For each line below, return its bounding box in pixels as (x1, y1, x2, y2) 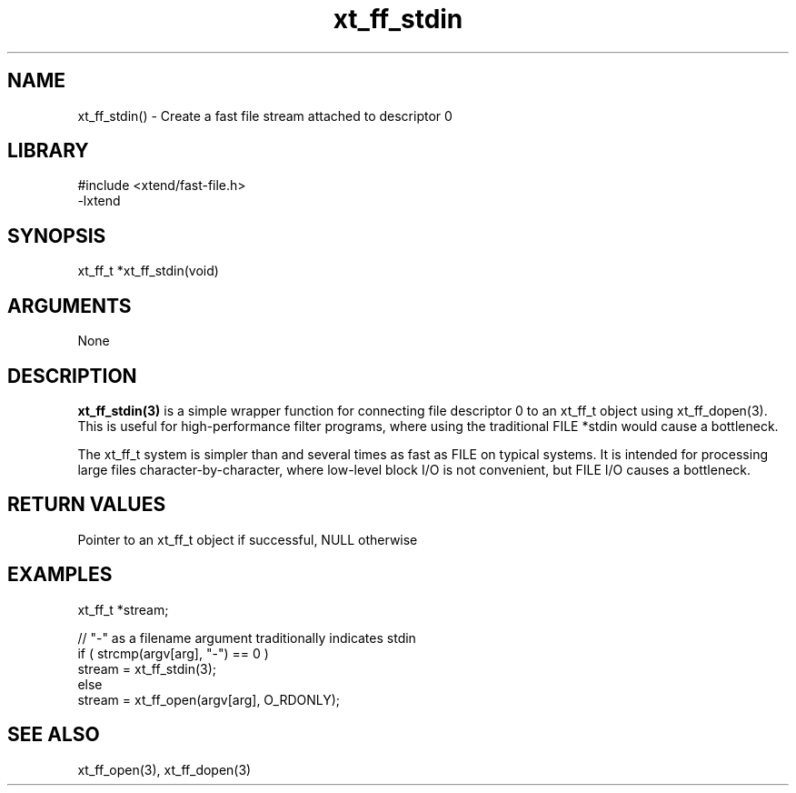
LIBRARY (7, 139, 89, 163)
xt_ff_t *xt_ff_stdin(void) (77, 263, 219, 279)
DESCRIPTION (7, 364, 137, 387)
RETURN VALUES (7, 493, 166, 517)
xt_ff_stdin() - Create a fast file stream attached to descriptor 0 (77, 107, 453, 124)
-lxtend (77, 193, 121, 209)
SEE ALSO (7, 723, 100, 747)
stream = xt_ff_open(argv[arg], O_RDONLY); (77, 691, 341, 708)
